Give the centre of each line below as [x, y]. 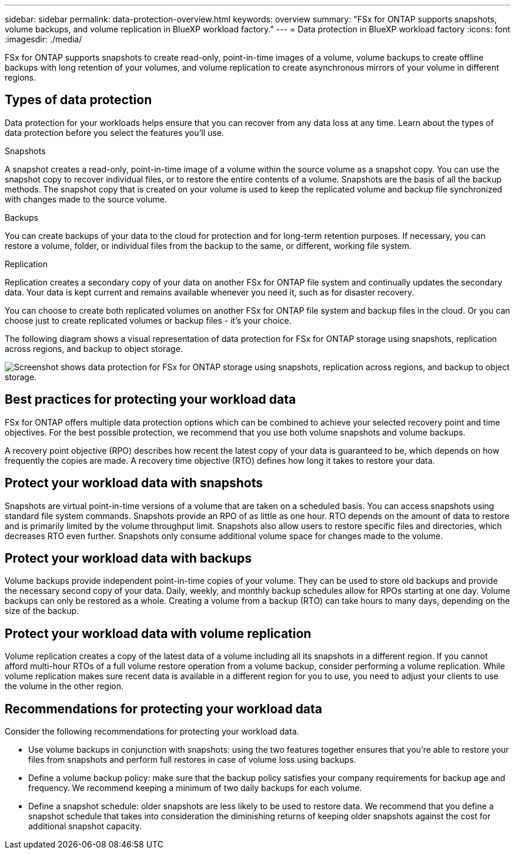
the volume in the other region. [64, 686]
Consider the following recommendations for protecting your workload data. [152, 732]
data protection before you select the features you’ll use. [114, 132]
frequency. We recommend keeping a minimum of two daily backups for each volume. [195, 788]
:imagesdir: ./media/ [44, 39]
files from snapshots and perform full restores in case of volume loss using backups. [192, 760]
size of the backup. [42, 611]
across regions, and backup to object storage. [94, 348]
